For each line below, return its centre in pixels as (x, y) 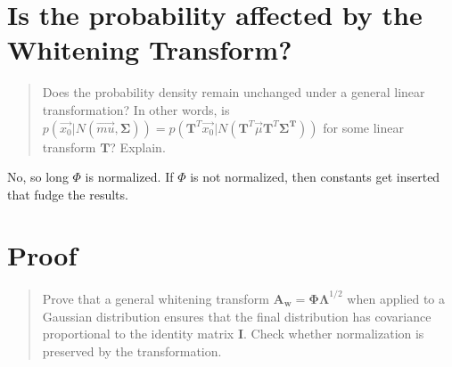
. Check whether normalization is (334, 334)
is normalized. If (129, 177)
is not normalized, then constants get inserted (315, 177)
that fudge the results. (68, 194)
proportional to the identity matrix (138, 334)
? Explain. (138, 147)
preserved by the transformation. (132, 351)
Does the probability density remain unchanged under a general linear (234, 92)
